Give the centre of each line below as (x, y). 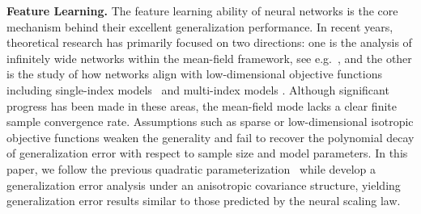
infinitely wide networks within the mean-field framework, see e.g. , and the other (209, 58)
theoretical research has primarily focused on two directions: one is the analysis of (209, 42)
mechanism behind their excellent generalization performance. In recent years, (200, 26)
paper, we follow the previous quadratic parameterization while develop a (191, 168)
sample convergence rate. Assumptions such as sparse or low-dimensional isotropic (210, 122)
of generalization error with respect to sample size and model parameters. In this (207, 153)
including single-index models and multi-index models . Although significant (198, 89)
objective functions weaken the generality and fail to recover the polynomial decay (210, 137)
